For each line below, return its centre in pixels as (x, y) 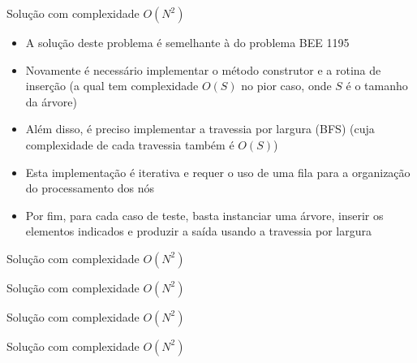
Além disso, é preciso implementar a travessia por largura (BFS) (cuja (200, 129)
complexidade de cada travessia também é (130, 144)
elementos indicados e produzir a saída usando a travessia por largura (198, 231)
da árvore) (51, 101)
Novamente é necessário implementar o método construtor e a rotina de (203, 69)
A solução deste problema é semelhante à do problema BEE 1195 (187, 42)
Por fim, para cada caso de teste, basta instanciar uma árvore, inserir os (204, 215)
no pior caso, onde (286, 86)
